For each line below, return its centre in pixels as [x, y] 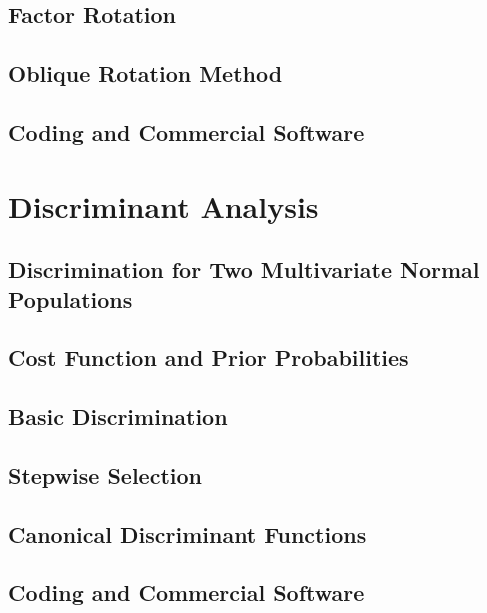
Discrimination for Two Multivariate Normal [244, 269]
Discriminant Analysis [163, 205]
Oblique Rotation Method [145, 73]
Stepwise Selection [105, 474]
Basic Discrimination [118, 416]
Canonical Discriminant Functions [187, 533]
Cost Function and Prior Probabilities [208, 357]
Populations [70, 298]
